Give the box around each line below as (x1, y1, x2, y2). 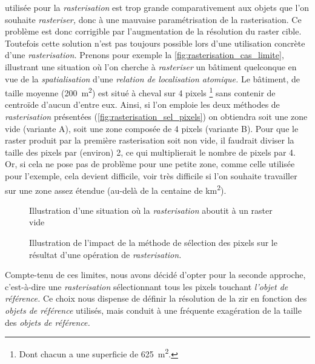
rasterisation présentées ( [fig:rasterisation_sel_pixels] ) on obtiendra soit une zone (5, 110, 308, 122)
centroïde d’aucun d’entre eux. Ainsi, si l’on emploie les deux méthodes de (5, 98, 280, 111)
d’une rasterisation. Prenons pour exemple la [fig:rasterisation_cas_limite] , (5, 48, 284, 61)
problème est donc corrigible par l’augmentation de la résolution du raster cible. (5, 25, 302, 38)
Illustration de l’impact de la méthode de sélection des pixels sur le (29, 236, 277, 248)
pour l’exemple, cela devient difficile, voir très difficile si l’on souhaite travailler (5, 169, 297, 182)
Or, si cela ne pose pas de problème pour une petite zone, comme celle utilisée (5, 157, 295, 170)
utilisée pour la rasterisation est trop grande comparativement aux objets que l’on (5, 1, 310, 13)
